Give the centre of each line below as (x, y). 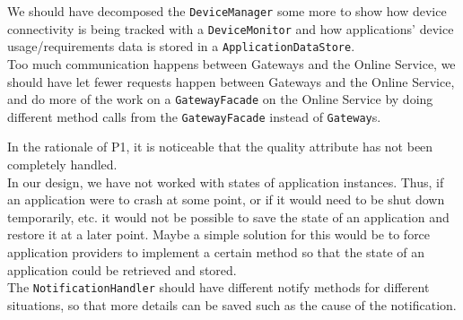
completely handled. (62, 164)
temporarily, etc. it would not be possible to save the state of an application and (228, 216)
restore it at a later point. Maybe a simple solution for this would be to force (219, 234)
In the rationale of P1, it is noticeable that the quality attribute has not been (220, 147)
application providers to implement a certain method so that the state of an (216, 252)
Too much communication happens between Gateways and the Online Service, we (231, 63)
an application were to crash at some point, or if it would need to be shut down (226, 199)
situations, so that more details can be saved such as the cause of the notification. (232, 304)
